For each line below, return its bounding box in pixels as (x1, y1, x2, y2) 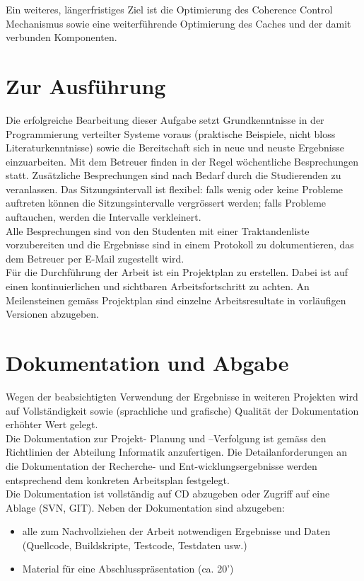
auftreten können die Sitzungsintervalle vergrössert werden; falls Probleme (6, 195, 327, 210)
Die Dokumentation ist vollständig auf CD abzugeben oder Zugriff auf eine (6, 486, 330, 501)
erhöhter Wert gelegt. (6, 417, 98, 432)
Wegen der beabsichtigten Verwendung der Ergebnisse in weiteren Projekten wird (6, 389, 358, 403)
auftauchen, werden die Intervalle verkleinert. (6, 209, 201, 224)
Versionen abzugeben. (6, 306, 99, 321)
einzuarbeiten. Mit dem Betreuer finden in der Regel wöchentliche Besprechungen (6, 154, 358, 168)
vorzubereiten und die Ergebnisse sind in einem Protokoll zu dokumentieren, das (6, 237, 354, 252)
